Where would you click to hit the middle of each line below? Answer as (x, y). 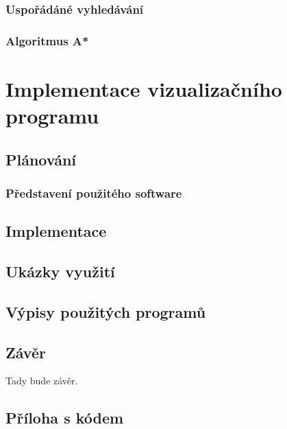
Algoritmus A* (47, 40)
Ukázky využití (60, 271)
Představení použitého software (94, 193)
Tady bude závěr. (42, 381)
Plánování (41, 159)
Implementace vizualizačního (144, 88)
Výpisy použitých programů (106, 311)
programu (52, 116)
